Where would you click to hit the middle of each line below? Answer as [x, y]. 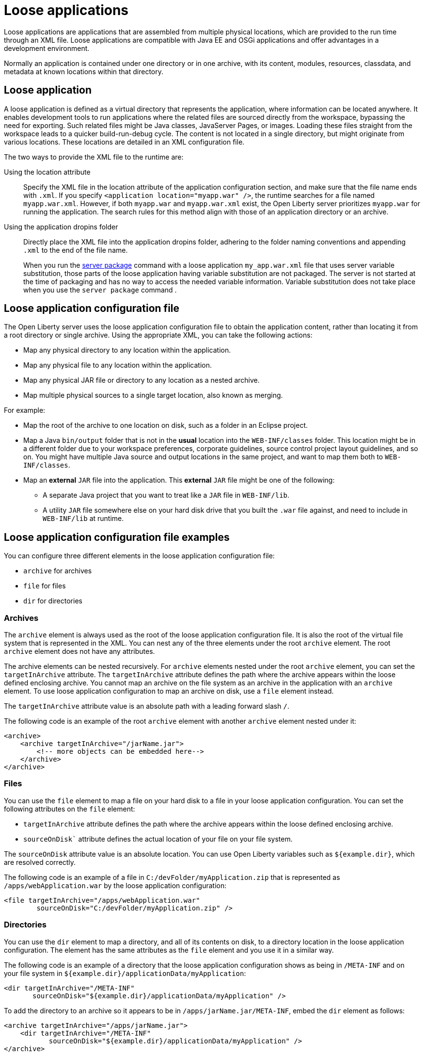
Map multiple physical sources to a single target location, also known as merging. [153, 395]
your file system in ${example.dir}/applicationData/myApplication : [125, 973]
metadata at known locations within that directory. [84, 71]
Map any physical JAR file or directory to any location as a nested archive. [141, 380]
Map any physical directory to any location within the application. [127, 350]
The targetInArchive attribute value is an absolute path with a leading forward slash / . [147, 706]
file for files [45, 586]
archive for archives [58, 571]
